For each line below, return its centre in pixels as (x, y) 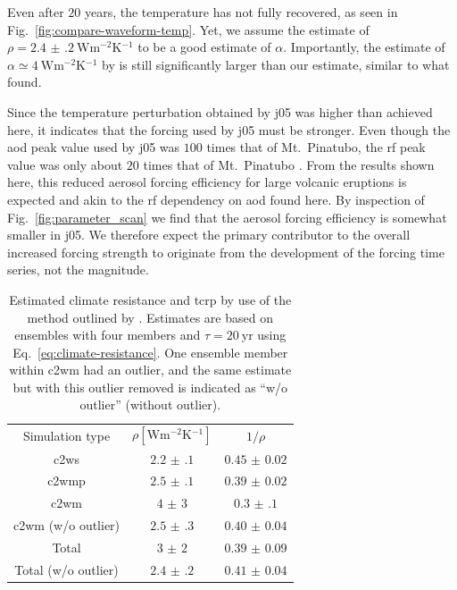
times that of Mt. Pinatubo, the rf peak (316, 147)
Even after (36, 12)
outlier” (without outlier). (150, 405)
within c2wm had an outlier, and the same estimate (150, 370)
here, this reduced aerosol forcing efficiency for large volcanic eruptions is (207, 182)
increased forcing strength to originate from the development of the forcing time (226, 252)
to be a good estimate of (204, 47)
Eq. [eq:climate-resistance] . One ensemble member (150, 352)
